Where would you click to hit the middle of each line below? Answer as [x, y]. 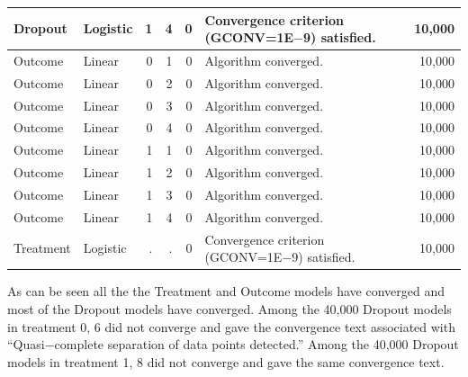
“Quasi [26, 344]
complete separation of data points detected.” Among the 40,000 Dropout [256, 344]
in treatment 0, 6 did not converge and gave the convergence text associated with [231, 326]
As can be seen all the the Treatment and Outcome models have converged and [226, 291]
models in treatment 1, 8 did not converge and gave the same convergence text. [226, 361]
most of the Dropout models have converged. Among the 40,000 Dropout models [229, 308]
